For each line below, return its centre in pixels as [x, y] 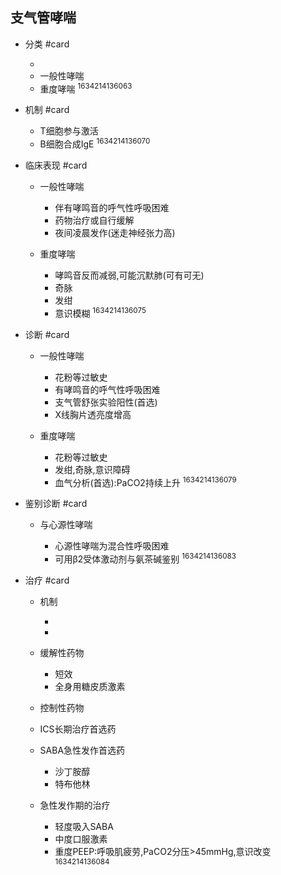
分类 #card [47, 44]
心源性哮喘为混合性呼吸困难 [112, 546]
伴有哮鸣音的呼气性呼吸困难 [112, 208]
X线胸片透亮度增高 [93, 414]
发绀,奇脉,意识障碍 [92, 469]
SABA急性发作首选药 [82, 750]
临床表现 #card [56, 165]
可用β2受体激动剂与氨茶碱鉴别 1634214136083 [145, 558]
